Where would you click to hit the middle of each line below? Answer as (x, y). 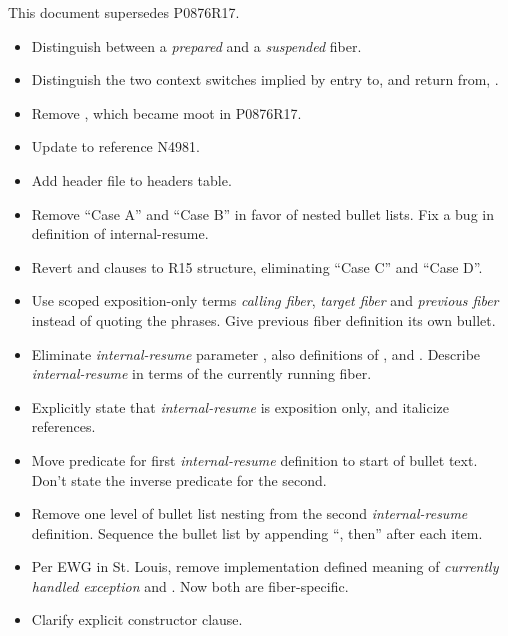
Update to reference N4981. (115, 146)
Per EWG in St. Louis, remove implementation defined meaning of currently (265, 566)
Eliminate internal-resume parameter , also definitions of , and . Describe (256, 353)
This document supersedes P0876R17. (124, 12)
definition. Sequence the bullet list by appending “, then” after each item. (257, 532)
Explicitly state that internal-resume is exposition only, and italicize (240, 406)
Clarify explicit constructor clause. (137, 619)
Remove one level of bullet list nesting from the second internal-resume (249, 513)
